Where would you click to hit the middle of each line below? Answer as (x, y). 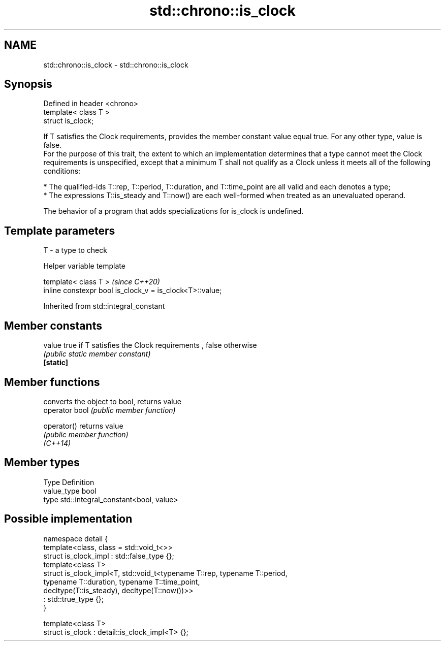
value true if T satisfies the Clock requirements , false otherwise (150, 345)
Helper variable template (84, 266)
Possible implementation (68, 519)
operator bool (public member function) (109, 410)
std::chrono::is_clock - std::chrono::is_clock (116, 64)
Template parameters (60, 231)
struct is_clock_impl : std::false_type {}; (109, 556)
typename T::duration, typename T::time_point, (122, 582)
